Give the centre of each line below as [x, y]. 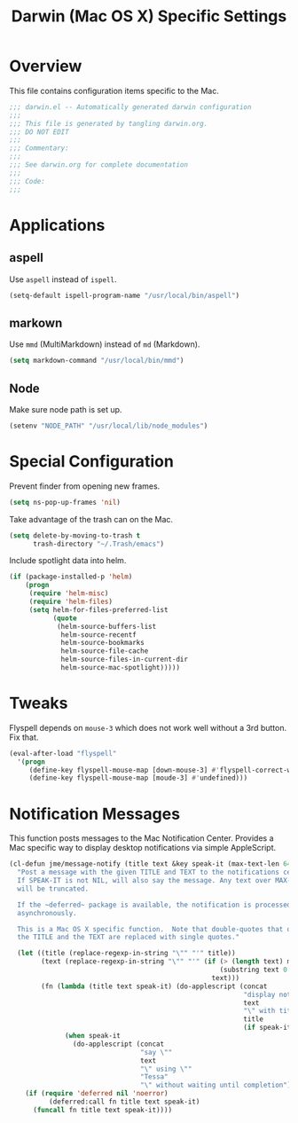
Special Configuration [92, 461]
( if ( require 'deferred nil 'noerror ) [97, 1094]
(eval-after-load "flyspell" [63, 753]
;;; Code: [27, 181]
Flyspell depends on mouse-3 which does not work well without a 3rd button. [148, 727]
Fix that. [24, 737]
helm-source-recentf [99, 635]
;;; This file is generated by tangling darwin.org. [109, 123]
